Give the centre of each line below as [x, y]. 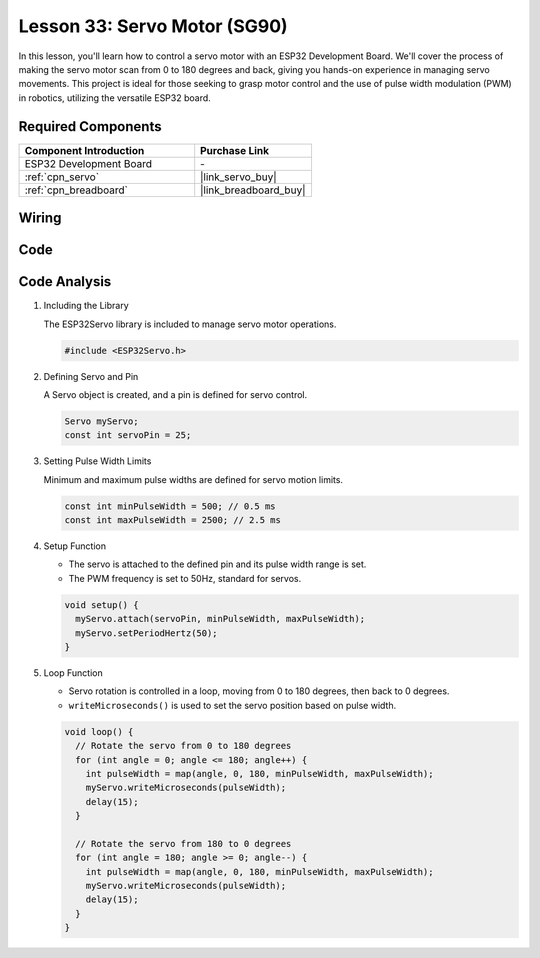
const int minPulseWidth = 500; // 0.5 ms [170, 506]
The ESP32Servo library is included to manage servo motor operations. [190, 324]
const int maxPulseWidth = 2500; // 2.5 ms [173, 520]
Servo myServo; [101, 421]
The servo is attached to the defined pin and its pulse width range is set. [217, 564]
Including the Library [86, 306]
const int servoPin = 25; [128, 435]
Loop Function [73, 672]
